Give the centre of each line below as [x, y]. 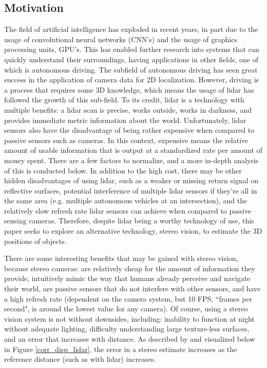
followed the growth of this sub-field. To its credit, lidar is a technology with [124, 100]
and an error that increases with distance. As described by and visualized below [130, 339]
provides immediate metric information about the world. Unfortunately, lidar [125, 120]
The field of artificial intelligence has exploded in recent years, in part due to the [131, 29]
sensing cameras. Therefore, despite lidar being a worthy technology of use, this [129, 221]
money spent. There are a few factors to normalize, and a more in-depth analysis [131, 160]
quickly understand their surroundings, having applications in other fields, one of [131, 59]
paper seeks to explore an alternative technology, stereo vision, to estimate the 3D [133, 231]
